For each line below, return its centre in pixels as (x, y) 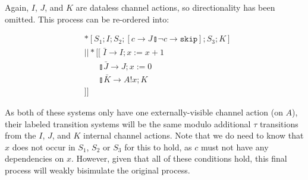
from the (21, 135)
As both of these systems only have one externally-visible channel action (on (144, 112)
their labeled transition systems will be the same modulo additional (128, 123)
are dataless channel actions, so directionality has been (175, 7)
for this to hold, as (158, 147)
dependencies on (34, 158)
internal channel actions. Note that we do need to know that (194, 135)
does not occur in (44, 147)
